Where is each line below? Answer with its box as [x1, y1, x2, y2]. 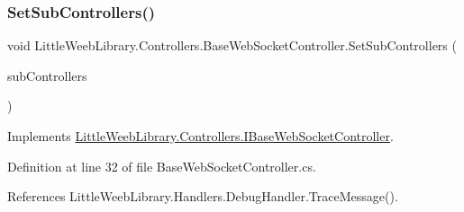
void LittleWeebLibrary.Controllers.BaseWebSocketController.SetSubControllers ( [7, 36, 457, 55]
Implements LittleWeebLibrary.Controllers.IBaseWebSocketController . [7, 127, 394, 145]
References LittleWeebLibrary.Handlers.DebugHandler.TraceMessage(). [7, 187, 398, 206]
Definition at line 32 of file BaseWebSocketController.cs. [7, 156, 316, 175]
